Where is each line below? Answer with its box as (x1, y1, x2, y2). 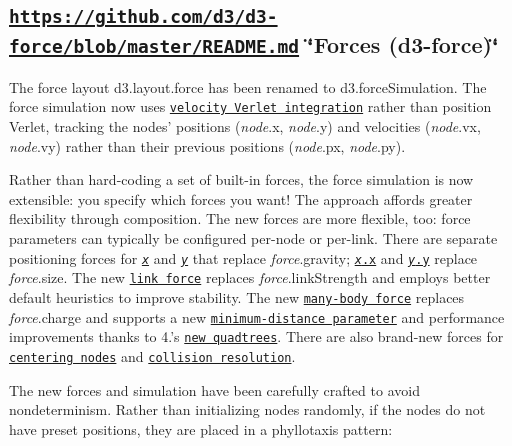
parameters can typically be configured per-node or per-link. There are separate (9, 227, 498, 248)
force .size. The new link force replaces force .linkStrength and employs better (9, 267, 491, 288)
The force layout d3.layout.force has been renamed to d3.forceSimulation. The (9, 76, 487, 97)
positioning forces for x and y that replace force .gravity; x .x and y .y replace (9, 247, 478, 268)
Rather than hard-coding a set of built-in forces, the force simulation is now (9, 169, 474, 190)
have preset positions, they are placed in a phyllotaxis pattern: (9, 418, 393, 439)
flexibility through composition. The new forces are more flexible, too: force (9, 208, 471, 229)
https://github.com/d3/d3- (9, 6, 278, 28)
